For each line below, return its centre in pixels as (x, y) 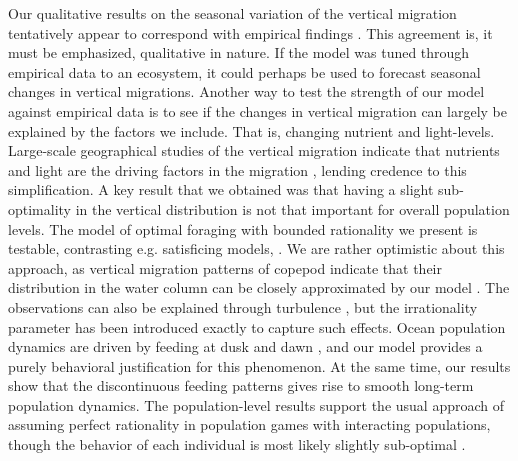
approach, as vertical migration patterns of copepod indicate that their (225, 267)
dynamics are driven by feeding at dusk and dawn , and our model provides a (245, 346)
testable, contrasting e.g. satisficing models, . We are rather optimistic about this (256, 248)
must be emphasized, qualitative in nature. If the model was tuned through (239, 52)
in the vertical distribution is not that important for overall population (292, 208)
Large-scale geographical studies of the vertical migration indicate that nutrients (254, 150)
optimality (40, 208)
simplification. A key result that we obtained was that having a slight (221, 189)
